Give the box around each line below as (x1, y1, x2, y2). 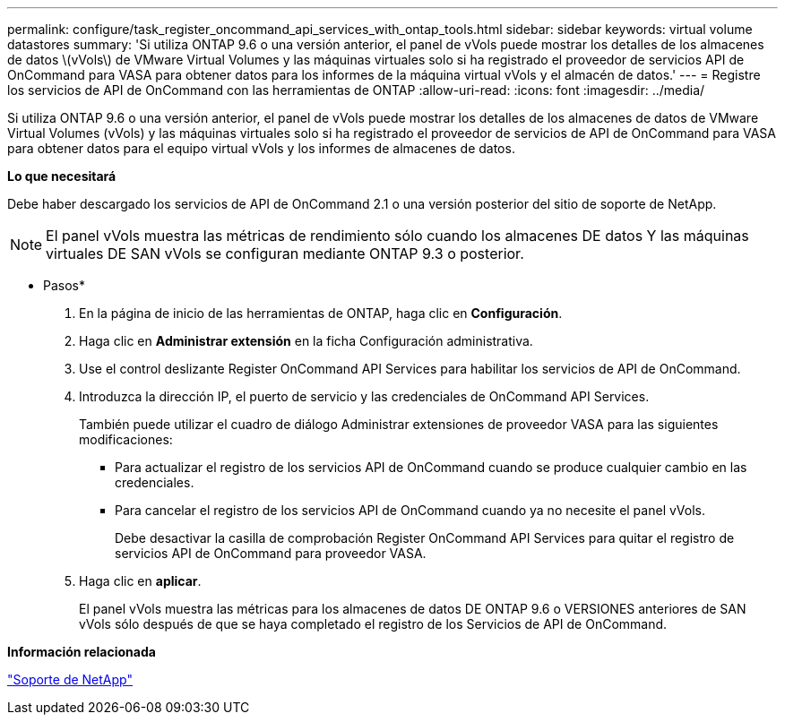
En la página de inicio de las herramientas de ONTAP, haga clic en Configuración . (79, 305, 563, 321)
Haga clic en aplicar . (79, 573, 202, 589)
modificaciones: (79, 432, 173, 447)
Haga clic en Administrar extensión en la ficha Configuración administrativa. (79, 333, 533, 348)
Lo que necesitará (7, 168, 116, 184)
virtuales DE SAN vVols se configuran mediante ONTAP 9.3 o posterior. (46, 245, 524, 262)
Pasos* (43, 278, 85, 293)
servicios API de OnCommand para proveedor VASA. (115, 546, 427, 561)
